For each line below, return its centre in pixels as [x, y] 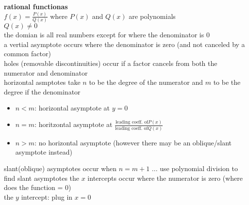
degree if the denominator [42, 91]
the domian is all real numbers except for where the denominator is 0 [107, 35]
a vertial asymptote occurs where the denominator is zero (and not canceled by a [124, 44]
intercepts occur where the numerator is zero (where [165, 178]
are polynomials [152, 16]
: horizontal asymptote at [72, 108]
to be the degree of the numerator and [146, 82]
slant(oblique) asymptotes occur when [60, 168]
